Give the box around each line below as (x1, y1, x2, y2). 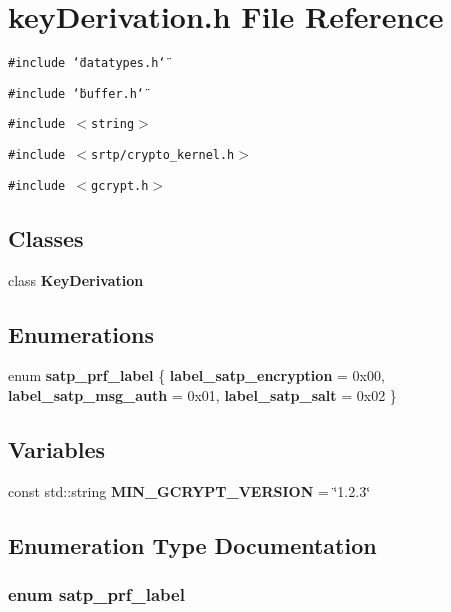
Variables (8, 433, 106, 464)
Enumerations (8, 318, 155, 349)
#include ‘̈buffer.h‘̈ (8, 86, 145, 101)
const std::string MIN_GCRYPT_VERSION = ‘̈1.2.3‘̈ (8, 480, 371, 501)
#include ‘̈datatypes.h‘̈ (8, 56, 166, 71)
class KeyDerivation (8, 269, 144, 290)
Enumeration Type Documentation (8, 529, 377, 560)
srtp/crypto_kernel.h (91, 148, 235, 163)
